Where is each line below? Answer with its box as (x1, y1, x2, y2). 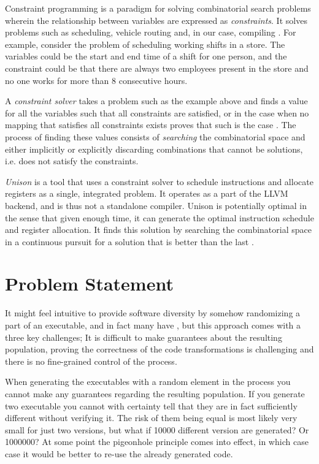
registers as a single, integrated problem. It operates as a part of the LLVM (5, 187, 288, 200)
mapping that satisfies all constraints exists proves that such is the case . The (5, 118, 296, 131)
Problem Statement (5, 271, 174, 296)
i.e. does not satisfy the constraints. (5, 154, 139, 167)
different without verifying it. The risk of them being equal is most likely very (5, 411, 298, 424)
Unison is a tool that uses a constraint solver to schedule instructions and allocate (5, 175, 313, 188)
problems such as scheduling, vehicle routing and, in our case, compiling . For (5, 26, 296, 39)
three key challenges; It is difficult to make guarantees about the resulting (5, 330, 282, 343)
